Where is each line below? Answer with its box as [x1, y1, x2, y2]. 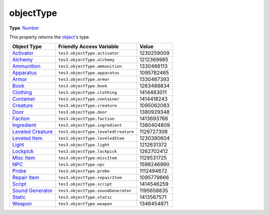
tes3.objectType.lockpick [58, 149, 117, 154]
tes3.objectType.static [58, 195, 112, 200]
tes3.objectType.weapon [58, 201, 112, 207]
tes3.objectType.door [58, 109, 108, 115]
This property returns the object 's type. [9, 34, 91, 40]
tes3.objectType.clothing [58, 90, 117, 95]
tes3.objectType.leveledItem [58, 135, 125, 141]
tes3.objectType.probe [58, 168, 110, 174]
